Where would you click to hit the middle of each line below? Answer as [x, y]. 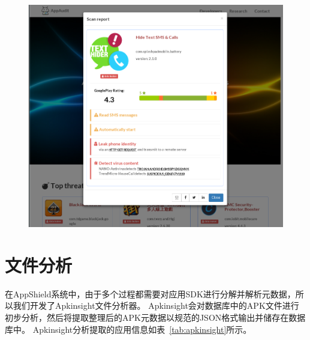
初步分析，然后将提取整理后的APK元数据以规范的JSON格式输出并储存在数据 [155, 317]
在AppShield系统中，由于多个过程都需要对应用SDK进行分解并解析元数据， [150, 293]
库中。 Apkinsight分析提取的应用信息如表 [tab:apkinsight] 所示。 [128, 329]
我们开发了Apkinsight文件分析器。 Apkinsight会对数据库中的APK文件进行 [156, 305]
